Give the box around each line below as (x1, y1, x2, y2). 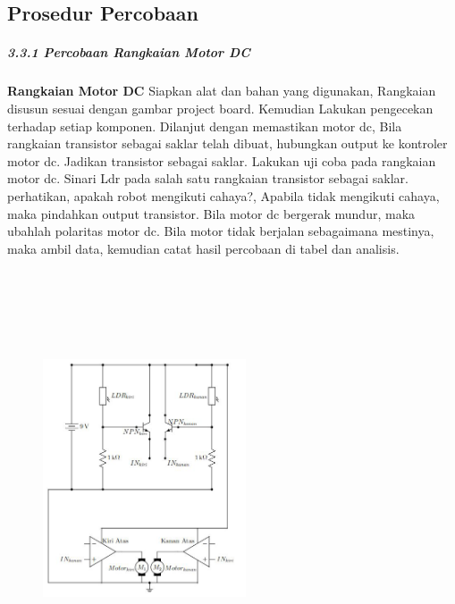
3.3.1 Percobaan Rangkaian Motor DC (7, 43, 250, 62)
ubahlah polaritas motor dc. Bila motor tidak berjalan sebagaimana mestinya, (7, 222, 434, 240)
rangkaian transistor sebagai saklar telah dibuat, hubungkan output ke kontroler (7, 134, 448, 153)
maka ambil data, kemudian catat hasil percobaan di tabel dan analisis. (7, 239, 400, 257)
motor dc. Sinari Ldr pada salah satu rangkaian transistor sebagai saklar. (7, 169, 409, 188)
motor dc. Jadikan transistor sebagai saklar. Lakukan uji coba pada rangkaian (7, 151, 436, 170)
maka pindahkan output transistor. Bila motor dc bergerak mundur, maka (7, 204, 416, 222)
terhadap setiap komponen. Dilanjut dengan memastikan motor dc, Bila (7, 116, 402, 135)
